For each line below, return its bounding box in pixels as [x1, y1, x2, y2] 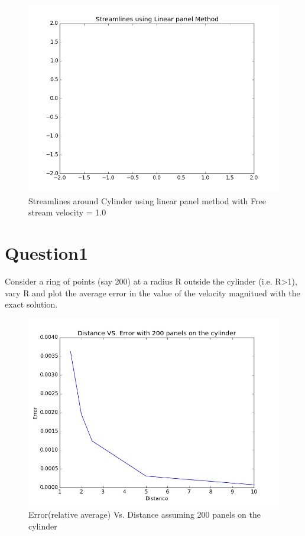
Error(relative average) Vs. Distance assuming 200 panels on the [28, 508, 261, 521]
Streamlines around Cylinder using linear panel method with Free [28, 194, 266, 207]
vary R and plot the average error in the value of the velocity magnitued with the [5, 286, 300, 299]
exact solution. [5, 298, 58, 311]
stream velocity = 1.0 [28, 206, 106, 218]
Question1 [5, 240, 89, 264]
